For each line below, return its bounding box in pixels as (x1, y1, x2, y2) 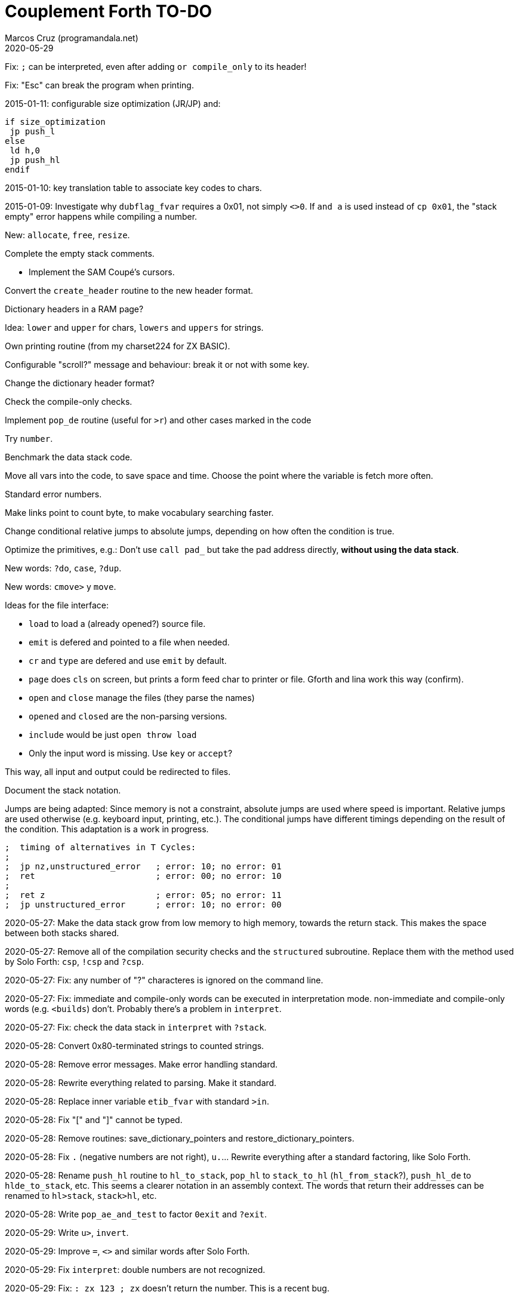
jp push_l (10, 126, 55, 136)
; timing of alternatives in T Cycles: (5, 842, 196, 852)
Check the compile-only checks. (5, 396, 132, 407)
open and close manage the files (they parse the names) (29, 692, 255, 703)
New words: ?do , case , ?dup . (5, 562, 122, 573)
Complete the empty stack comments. (5, 248, 155, 259)
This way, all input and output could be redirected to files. (5, 766, 231, 777)
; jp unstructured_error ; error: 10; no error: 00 (5, 899, 282, 909)
